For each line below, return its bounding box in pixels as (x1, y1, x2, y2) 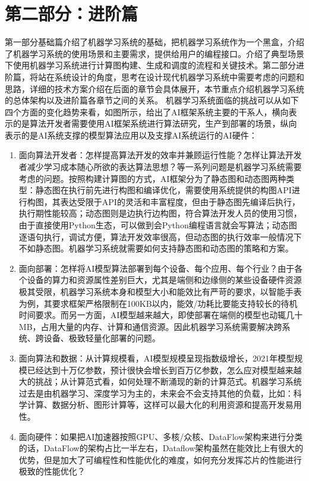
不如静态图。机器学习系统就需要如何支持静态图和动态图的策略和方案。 (18, 242, 294, 254)
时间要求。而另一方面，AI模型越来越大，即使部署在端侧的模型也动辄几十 (18, 309, 303, 321)
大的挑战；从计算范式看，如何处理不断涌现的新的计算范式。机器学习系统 (18, 375, 302, 388)
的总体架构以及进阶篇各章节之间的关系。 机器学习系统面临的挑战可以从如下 (5, 94, 299, 106)
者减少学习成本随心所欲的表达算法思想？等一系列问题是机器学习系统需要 (18, 161, 302, 173)
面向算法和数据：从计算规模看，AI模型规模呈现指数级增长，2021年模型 (18, 351, 295, 364)
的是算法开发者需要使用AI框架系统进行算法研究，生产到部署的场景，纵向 (12, 117, 297, 130)
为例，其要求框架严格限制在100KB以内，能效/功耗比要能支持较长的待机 (18, 297, 298, 309)
